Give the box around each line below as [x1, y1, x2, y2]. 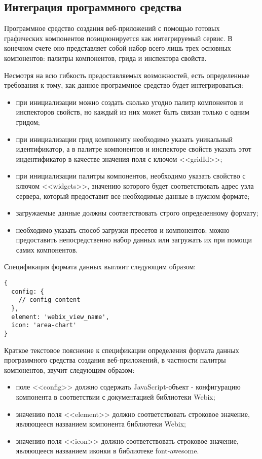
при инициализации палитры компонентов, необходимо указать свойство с [16, 170, 246, 181]
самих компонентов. [16, 244, 78, 255]
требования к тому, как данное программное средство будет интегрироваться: [4, 80, 243, 90]
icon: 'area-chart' [11, 322, 77, 329]
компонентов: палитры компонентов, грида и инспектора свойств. [4, 52, 207, 63]
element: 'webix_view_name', [11, 313, 109, 321]
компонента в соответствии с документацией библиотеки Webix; [16, 392, 215, 402]
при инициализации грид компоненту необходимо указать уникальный [16, 133, 233, 144]
